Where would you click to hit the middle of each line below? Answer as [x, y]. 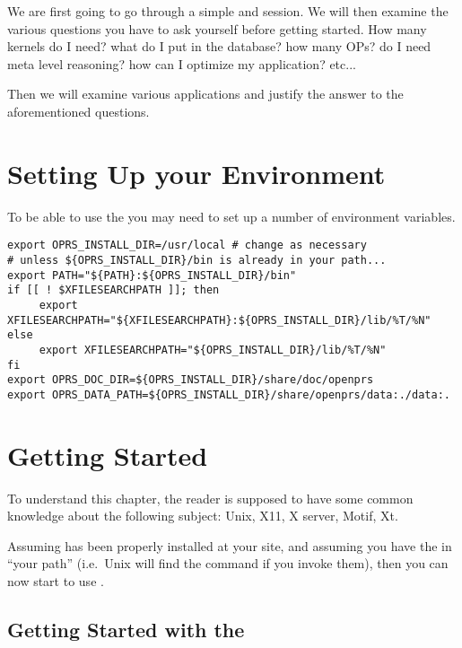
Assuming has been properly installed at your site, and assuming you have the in [230, 545]
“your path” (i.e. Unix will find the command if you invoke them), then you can [228, 563]
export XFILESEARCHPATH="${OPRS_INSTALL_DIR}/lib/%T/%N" [213, 350]
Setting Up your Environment [196, 173]
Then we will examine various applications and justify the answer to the [205, 94]
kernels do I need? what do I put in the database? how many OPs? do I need [219, 46]
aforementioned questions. [78, 111]
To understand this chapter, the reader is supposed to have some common [210, 498]
